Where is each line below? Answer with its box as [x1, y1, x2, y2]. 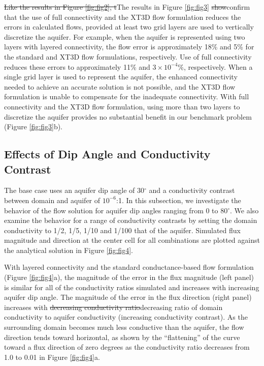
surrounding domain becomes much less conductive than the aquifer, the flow [4, 322, 244, 332]
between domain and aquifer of [4, 194, 101, 205]
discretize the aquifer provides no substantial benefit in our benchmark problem [4, 111, 252, 122]
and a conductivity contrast [149, 185, 235, 195]
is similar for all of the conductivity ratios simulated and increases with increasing [4, 281, 259, 292]
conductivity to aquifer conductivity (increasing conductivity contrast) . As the [4, 312, 248, 322]
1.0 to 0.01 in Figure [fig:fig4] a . [4, 351, 100, 362]
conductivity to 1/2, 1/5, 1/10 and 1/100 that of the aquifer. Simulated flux [4, 224, 241, 235]
